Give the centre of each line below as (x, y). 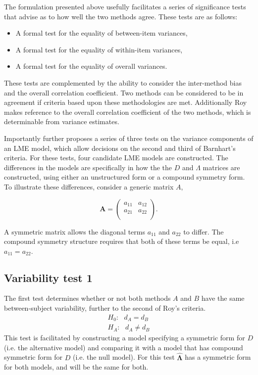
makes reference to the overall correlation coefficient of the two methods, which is (128, 112)
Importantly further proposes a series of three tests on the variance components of (129, 138)
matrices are (221, 167)
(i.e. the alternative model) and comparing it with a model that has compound (124, 347)
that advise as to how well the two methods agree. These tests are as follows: (121, 16)
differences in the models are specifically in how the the (88, 167)
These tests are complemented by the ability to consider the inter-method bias (123, 82)
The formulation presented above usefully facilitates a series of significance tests (125, 6)
